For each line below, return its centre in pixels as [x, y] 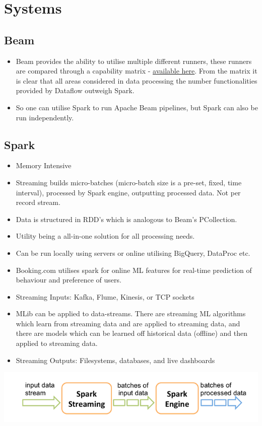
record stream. [38, 202]
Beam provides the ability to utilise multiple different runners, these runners [134, 61]
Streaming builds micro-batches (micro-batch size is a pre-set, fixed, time [129, 182]
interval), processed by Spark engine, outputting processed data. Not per [128, 192]
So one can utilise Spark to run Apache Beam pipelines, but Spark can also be [137, 107]
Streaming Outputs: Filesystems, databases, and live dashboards [115, 360]
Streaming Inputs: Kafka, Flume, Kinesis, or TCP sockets [105, 296]
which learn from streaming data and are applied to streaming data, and [128, 323]
